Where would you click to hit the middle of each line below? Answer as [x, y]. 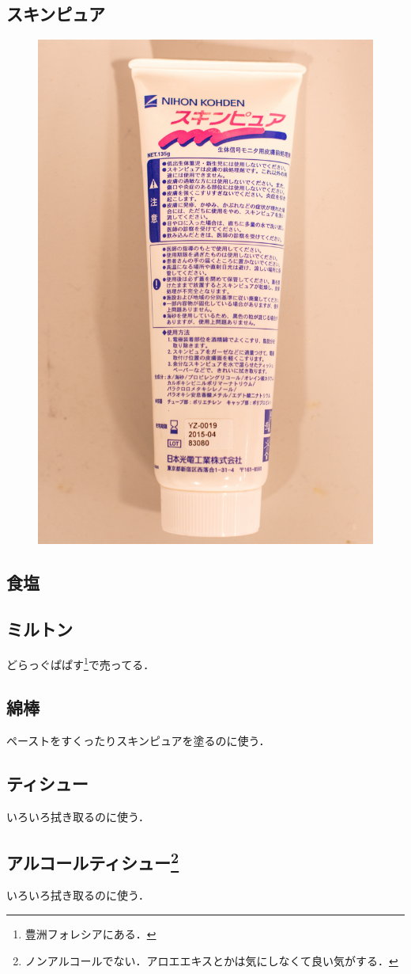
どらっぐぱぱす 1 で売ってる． [81, 664]
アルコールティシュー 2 [93, 860]
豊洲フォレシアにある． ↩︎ [90, 934]
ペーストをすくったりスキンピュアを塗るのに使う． [138, 740]
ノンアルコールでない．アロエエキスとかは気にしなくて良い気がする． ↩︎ [211, 960]
